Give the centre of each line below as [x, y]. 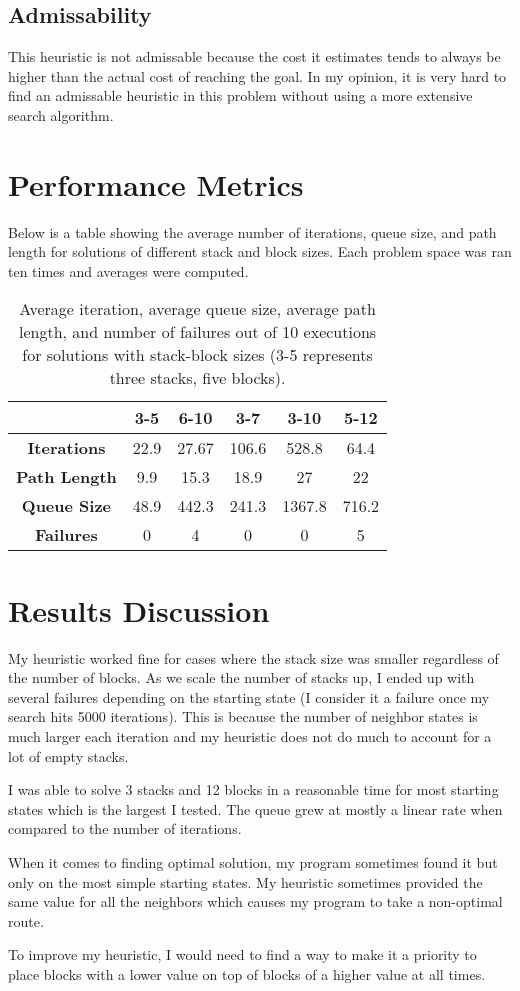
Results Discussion [139, 609]
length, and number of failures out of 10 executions [197, 332]
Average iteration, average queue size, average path [197, 309]
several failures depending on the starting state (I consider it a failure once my [249, 696]
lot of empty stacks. [68, 755]
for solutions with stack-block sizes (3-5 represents [197, 355]
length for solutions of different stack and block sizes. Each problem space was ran [260, 251]
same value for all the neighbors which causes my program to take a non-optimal [255, 901]
